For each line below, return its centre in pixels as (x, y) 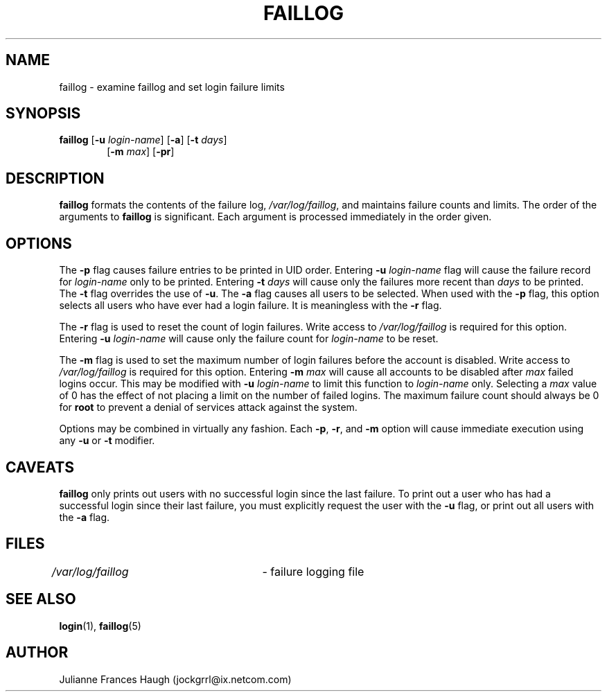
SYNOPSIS (43, 114)
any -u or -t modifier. (107, 441)
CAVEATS (40, 467)
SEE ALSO (41, 599)
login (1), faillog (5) (100, 626)
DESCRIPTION (55, 178)
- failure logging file (313, 571)
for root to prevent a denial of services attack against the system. (208, 407)
